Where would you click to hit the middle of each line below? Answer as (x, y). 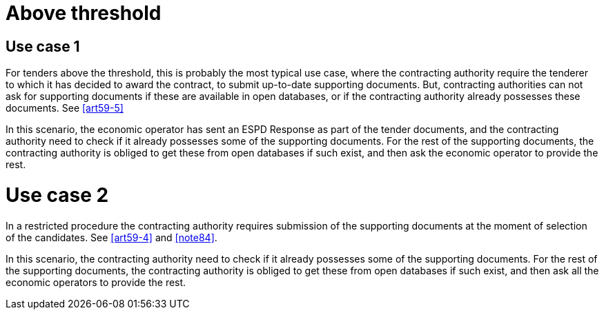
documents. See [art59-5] (65, 108)
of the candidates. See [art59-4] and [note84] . (111, 237)
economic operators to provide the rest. (96, 282)
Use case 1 (43, 46)
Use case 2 (57, 195)
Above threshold (84, 13)
